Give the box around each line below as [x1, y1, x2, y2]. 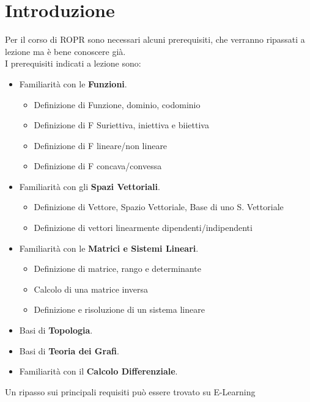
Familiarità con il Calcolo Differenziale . [19, 365, 178, 378]
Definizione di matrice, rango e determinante [34, 262, 201, 275]
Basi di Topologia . [19, 324, 93, 337]
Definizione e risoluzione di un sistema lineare [34, 303, 205, 316]
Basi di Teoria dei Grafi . [19, 344, 119, 357]
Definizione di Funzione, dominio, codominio [34, 98, 201, 111]
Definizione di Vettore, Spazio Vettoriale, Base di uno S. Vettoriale [34, 200, 284, 213]
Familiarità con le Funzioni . [19, 77, 127, 90]
